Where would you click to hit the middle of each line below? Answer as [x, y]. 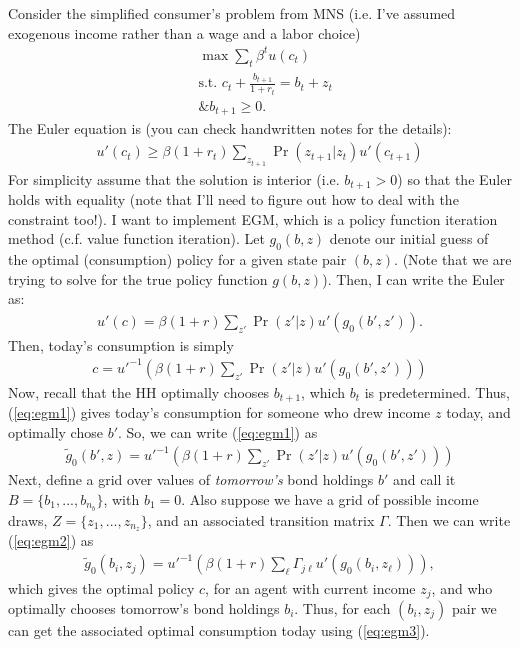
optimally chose [55, 431]
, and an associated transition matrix [261, 519]
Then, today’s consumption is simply [121, 344]
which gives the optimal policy [101, 587]
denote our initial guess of [409, 238]
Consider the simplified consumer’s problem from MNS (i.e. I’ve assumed [232, 13]
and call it [424, 479]
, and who [462, 587]
